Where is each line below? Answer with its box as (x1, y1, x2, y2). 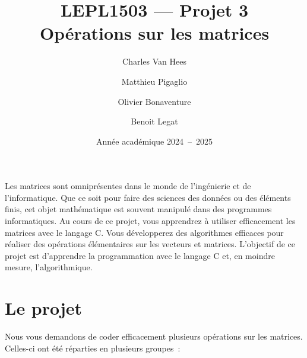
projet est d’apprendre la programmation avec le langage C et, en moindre (5, 249, 275, 261)
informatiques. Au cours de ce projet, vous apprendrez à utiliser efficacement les (5, 215, 296, 227)
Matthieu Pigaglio (121, 75, 188, 87)
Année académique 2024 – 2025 (96, 135, 213, 147)
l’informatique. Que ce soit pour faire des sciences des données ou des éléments (5, 191, 291, 203)
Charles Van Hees (122, 55, 186, 68)
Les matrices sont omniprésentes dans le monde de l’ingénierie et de (5, 180, 251, 192)
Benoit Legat (131, 115, 178, 127)
